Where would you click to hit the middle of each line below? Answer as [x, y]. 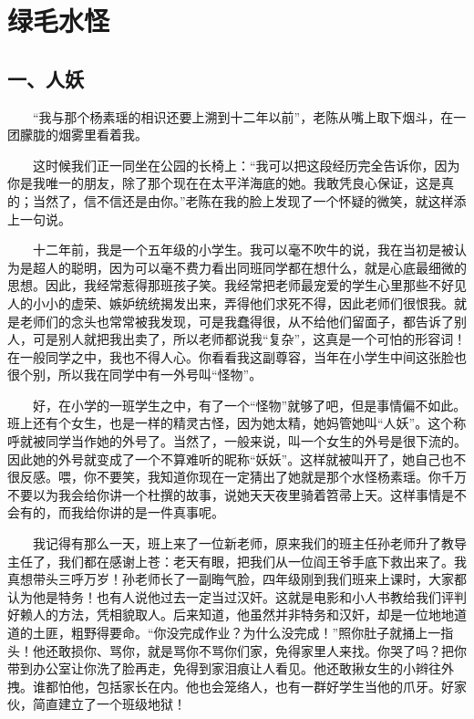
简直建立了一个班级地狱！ [109, 704]
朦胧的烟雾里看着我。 [83, 135]
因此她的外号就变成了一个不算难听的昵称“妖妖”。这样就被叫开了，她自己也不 [237, 458]
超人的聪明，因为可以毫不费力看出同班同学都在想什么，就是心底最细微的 [249, 267]
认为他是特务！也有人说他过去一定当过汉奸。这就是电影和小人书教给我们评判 [237, 596]
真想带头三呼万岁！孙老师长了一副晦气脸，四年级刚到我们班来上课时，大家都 [237, 579]
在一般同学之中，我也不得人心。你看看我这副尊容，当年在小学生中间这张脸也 [237, 356]
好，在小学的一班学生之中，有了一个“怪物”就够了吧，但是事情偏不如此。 [249, 405]
